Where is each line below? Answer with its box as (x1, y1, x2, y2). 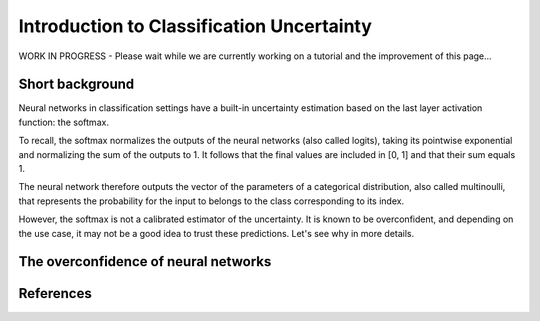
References (18, 285, 92, 302)
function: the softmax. (18, 116, 110, 128)
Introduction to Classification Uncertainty (18, 15, 372, 37)
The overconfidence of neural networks (18, 253, 272, 270)
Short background (18, 76, 135, 93)
